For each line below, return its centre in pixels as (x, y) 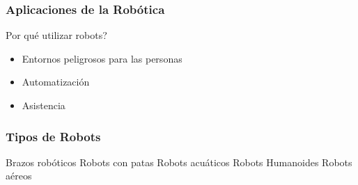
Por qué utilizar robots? (56, 35)
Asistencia (44, 105)
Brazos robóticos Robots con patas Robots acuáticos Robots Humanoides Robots (179, 162)
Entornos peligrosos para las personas (102, 58)
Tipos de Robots (53, 136)
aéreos (19, 176)
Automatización (56, 82)
